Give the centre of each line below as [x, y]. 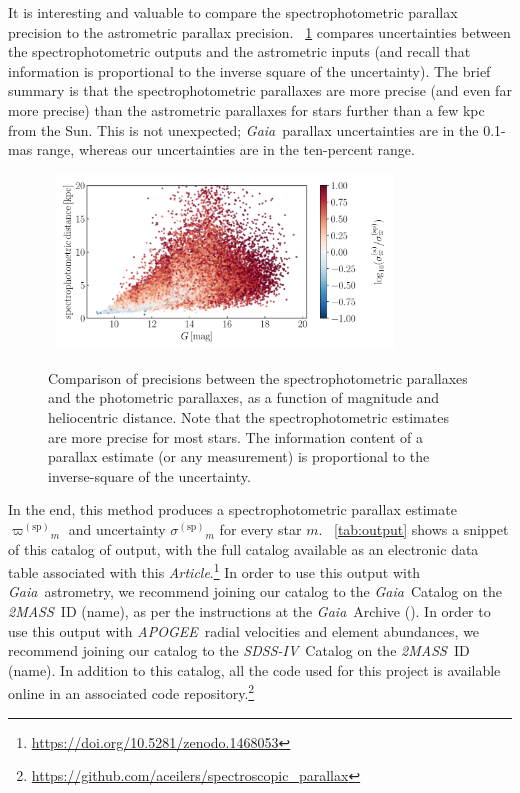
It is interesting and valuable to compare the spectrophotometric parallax [233, 12]
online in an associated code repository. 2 [131, 692]
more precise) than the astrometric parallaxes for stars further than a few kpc [246, 109]
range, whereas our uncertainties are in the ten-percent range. [225, 149]
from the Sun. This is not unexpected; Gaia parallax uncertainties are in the [243, 129]
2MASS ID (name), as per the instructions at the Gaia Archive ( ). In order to [249, 611]
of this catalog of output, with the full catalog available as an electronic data [243, 548]
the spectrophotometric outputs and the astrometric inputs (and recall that [239, 51]
